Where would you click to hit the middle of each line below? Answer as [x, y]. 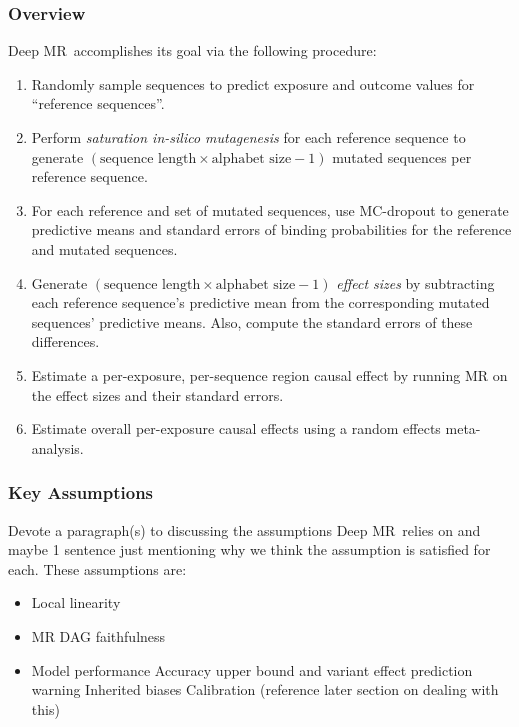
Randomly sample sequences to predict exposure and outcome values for [253, 83]
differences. [65, 341]
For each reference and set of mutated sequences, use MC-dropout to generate [270, 209]
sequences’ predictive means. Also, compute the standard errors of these [252, 321]
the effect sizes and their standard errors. [157, 394]
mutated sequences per [402, 156]
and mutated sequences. [104, 248]
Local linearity [76, 602]
